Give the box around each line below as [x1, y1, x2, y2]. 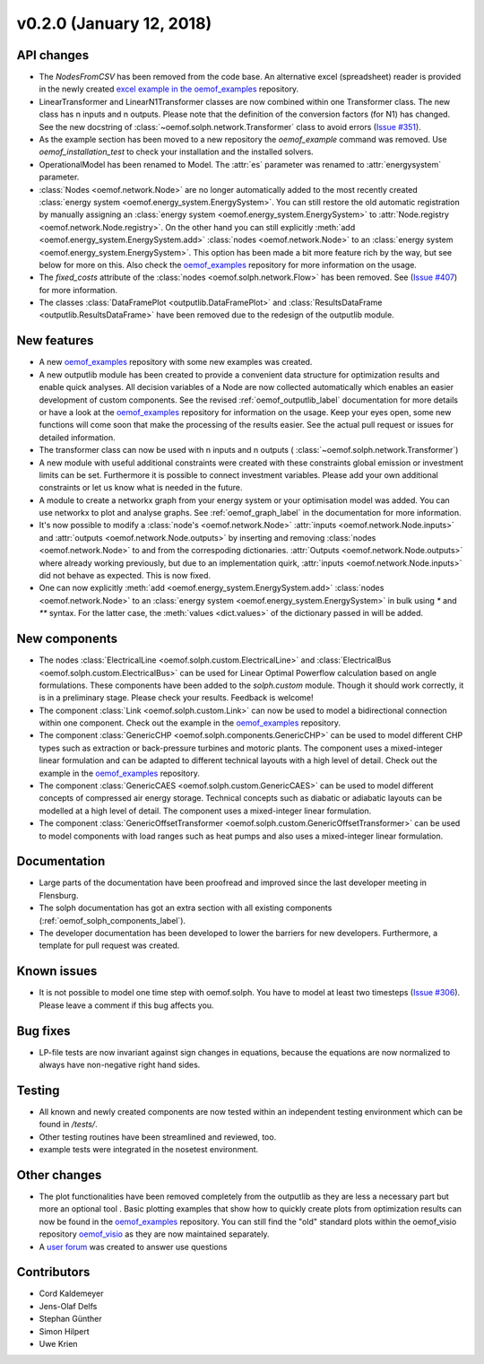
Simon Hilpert [39, 1325, 90, 1336]
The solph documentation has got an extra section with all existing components [39, 902, 333, 914]
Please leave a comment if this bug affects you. [39, 1000, 214, 1011]
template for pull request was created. [39, 940, 180, 951]
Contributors [16, 1264, 91, 1280]
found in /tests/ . [39, 1119, 98, 1130]
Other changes [16, 1167, 102, 1183]
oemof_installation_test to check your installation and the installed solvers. [39, 146, 314, 157]
